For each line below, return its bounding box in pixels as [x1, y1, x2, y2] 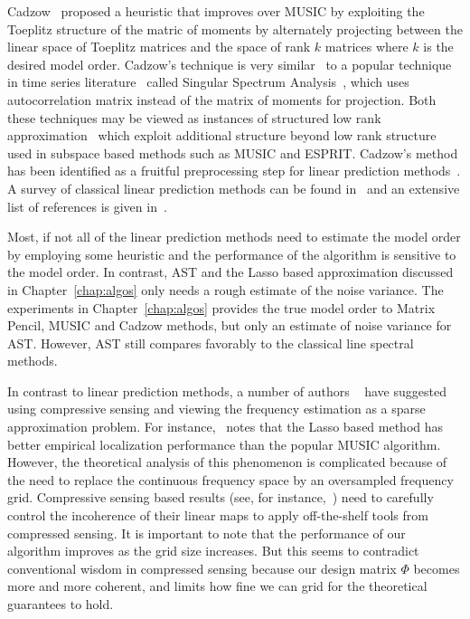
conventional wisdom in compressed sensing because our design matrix [7, 558, 397, 577]
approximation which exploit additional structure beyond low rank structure [7, 126, 437, 145]
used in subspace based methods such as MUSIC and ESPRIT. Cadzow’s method [7, 143, 458, 162]
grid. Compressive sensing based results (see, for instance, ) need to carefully [7, 488, 434, 507]
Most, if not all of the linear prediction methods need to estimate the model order [7, 227, 461, 246]
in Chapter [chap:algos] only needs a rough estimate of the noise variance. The [7, 280, 444, 299]
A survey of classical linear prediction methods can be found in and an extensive [7, 178, 460, 197]
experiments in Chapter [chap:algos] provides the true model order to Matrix [7, 298, 436, 317]
